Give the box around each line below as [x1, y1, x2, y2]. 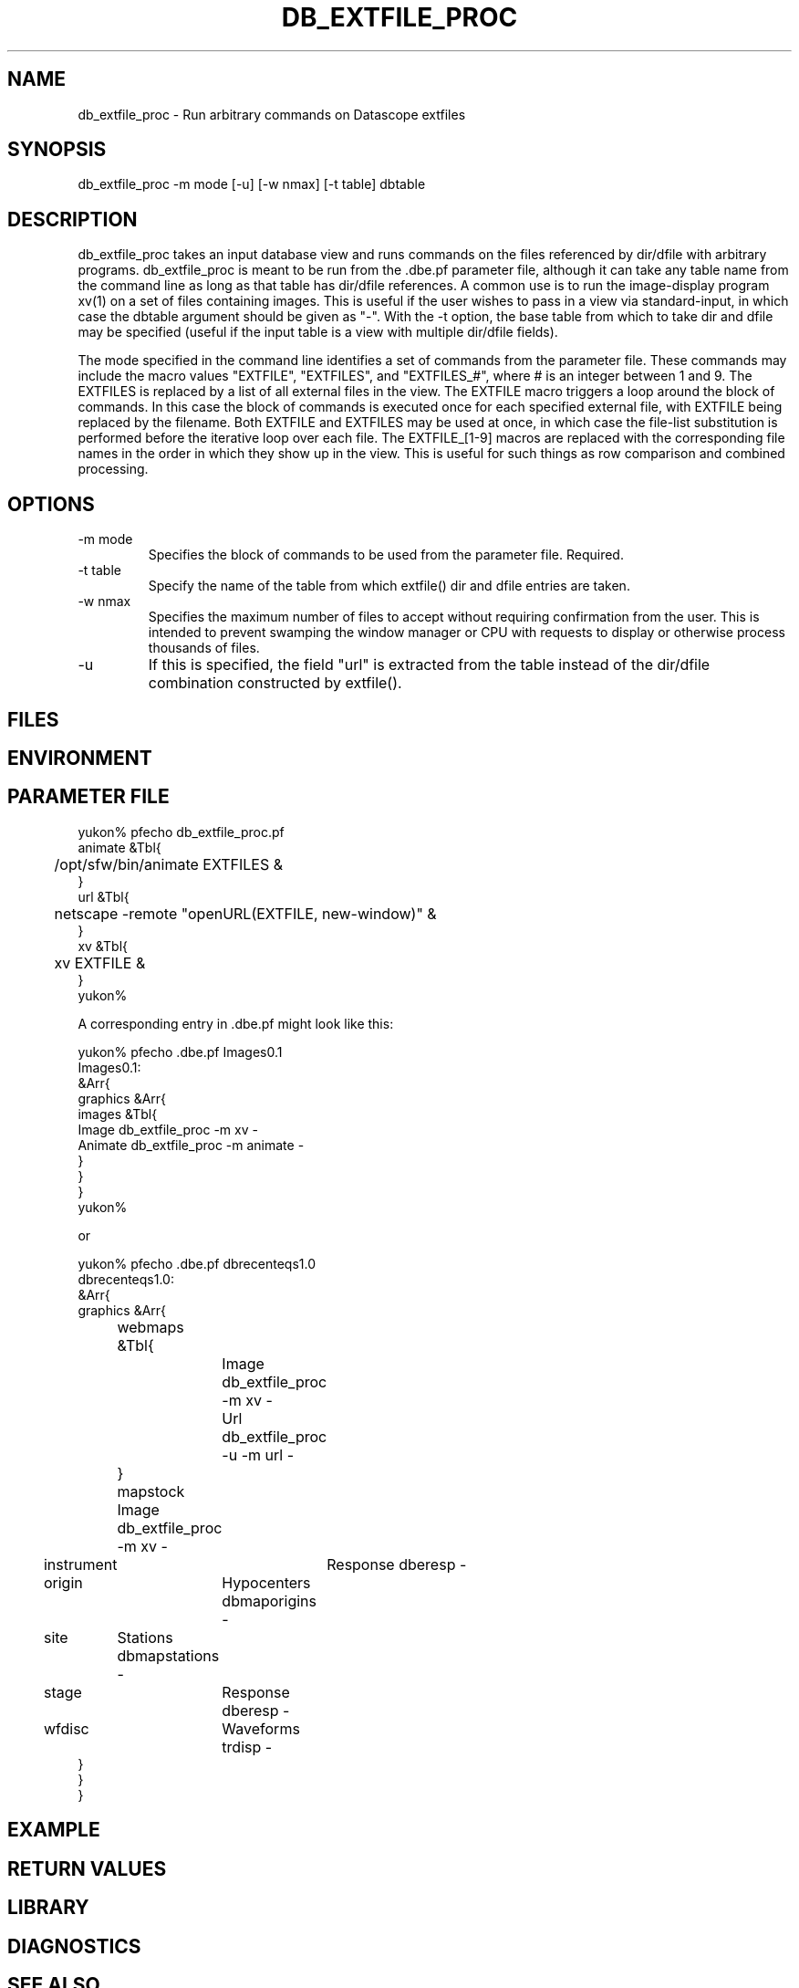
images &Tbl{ [78, 1105, 158, 1122]
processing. [78, 461, 149, 477]
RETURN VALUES [7, 1857, 167, 1880]
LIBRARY [7, 1896, 89, 1920]
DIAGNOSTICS [7, 1934, 141, 1958]
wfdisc [43, 1719, 89, 1738]
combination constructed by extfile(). [148, 674, 402, 693]
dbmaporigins [222, 1591, 316, 1610]
